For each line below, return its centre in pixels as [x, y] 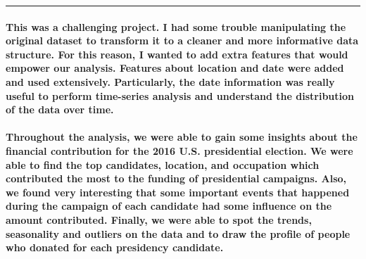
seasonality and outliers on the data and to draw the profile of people [178, 233]
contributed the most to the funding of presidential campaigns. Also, [176, 178]
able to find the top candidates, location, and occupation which [163, 164]
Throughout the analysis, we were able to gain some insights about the [182, 137]
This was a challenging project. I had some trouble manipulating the [176, 26]
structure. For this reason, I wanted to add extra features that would [177, 54]
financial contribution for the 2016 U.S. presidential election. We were [179, 150]
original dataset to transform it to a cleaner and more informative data [182, 40]
